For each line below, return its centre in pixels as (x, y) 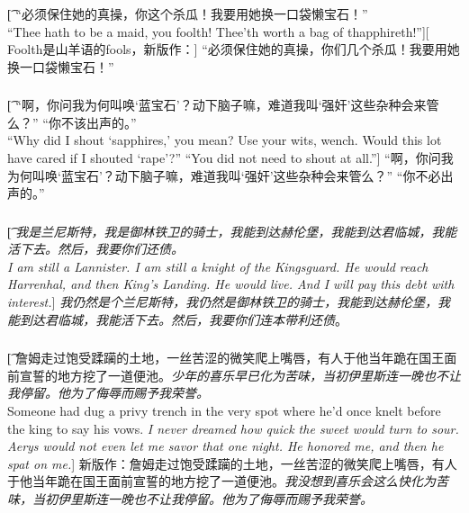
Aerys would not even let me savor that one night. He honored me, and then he (225, 446)
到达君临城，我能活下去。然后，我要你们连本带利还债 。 (183, 319)
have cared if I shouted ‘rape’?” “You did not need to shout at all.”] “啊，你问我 (230, 157)
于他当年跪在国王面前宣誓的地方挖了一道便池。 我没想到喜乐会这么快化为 (221, 481)
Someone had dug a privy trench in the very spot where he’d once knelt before (224, 410)
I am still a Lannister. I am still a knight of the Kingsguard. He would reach (218, 266)
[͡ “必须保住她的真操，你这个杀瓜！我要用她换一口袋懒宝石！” (188, 13)
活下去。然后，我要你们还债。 (95, 249)
